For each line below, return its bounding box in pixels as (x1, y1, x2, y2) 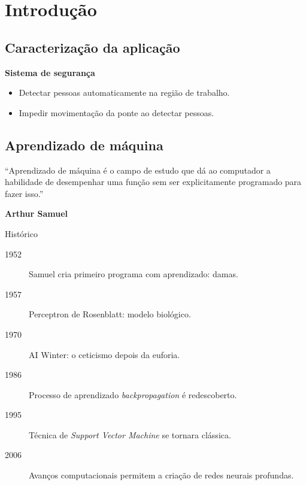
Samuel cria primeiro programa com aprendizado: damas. (29, 268, 238, 280)
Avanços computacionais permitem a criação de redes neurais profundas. (29, 469, 294, 481)
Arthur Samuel (5, 207, 68, 220)
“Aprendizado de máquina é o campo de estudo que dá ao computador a (5, 163, 271, 176)
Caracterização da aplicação (5, 38, 180, 56)
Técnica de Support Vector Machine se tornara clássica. (29, 428, 231, 441)
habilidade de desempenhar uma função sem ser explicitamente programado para (5, 175, 302, 188)
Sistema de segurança (5, 66, 95, 78)
